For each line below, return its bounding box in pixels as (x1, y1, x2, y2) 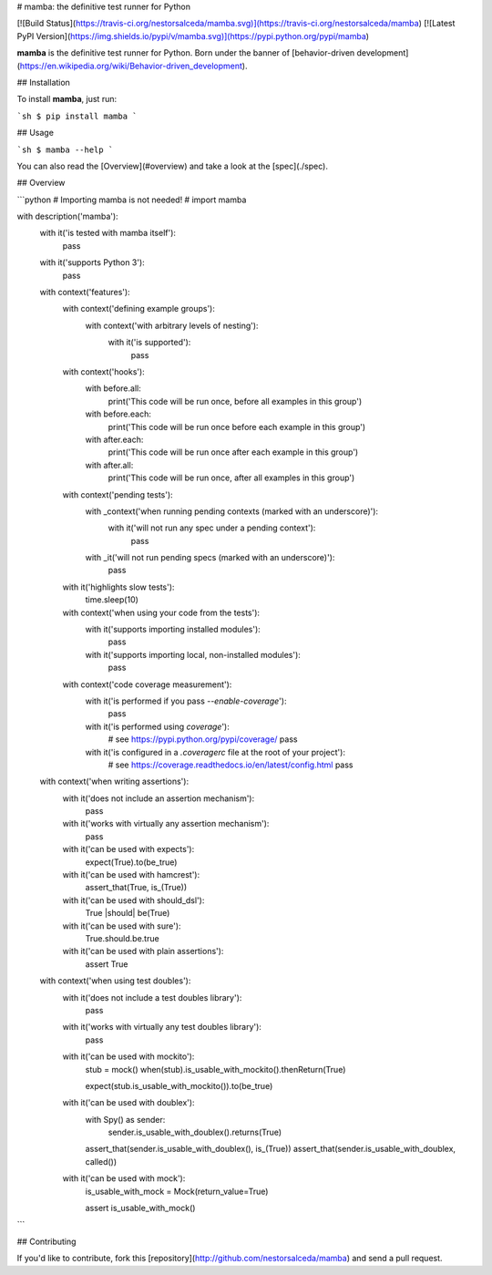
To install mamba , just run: (16, 94, 118, 105)
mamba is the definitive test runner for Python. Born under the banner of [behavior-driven (16, 47, 355, 58)
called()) (85, 1156, 118, 1167)
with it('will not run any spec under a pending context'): (108, 522, 316, 533)
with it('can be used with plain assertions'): (62, 946, 224, 957)
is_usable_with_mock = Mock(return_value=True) (85, 1186, 269, 1197)
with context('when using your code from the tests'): (62, 607, 260, 618)
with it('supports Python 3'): (39, 257, 145, 268)
